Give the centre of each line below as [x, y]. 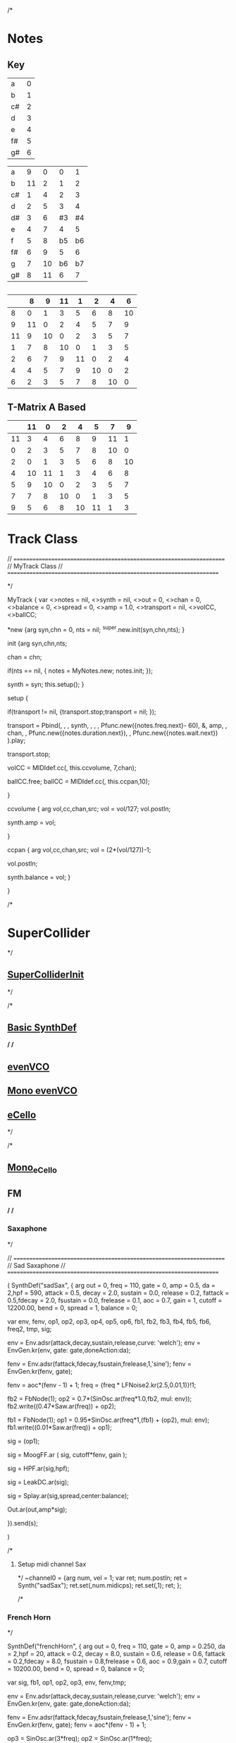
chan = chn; [25, 657]
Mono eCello [32, 1168]
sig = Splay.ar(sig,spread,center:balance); [68, 1495]
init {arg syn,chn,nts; [37, 643]
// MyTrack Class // [35, 566]
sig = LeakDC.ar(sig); [38, 1482]
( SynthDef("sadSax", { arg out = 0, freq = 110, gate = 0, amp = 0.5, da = [112, 1285]
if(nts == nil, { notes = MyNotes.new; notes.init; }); [80, 671]
